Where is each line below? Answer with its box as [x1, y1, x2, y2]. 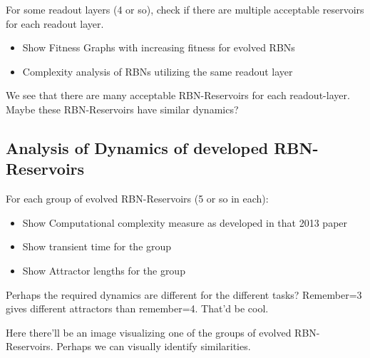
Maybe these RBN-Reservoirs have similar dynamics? [6, 101, 239, 116]
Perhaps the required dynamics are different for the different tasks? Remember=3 [6, 287, 362, 302]
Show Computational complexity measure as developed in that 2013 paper [22, 215, 348, 230]
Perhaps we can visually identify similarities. [56, 339, 251, 354]
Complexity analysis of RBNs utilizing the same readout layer [22, 63, 293, 78]
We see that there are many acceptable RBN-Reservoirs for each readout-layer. [6, 88, 350, 103]
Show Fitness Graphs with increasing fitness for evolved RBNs [22, 40, 295, 55]
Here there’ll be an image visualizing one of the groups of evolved [6, 324, 292, 339]
